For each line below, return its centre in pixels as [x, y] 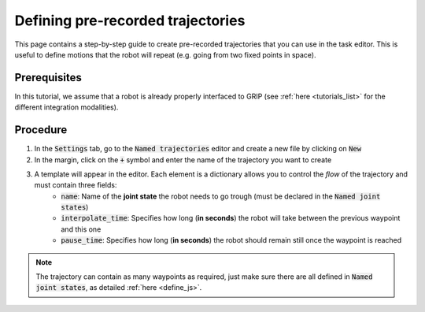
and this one [81, 229]
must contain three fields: [76, 185]
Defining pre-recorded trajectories [130, 20]
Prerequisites [48, 78]
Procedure [41, 130]
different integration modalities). [67, 107]
